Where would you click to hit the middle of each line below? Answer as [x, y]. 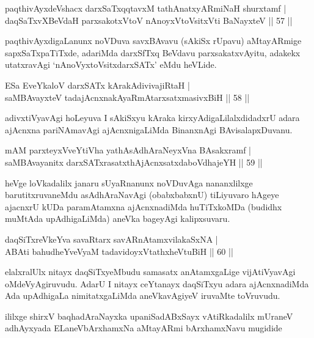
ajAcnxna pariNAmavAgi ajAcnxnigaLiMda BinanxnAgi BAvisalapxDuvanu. [149, 129]
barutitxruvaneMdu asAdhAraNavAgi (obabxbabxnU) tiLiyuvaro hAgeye [142, 195]
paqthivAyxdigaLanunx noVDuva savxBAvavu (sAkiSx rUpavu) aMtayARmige [153, 41]
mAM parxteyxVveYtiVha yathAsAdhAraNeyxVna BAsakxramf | [128, 150]
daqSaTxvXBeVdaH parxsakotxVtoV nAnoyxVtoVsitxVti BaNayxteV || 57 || [149, 20]
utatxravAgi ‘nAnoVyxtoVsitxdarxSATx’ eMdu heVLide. [111, 64]
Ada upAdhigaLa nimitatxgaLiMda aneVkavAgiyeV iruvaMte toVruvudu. [143, 296]
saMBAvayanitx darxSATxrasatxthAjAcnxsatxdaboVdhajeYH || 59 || [134, 162]
